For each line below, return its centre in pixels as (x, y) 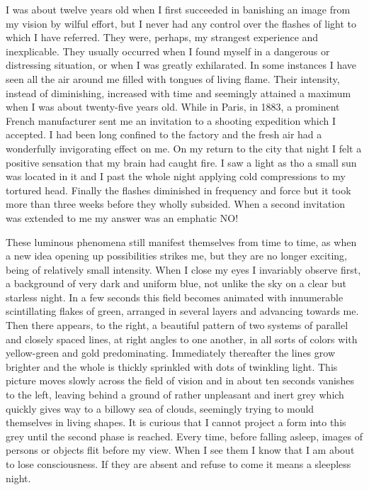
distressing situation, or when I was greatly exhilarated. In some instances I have (181, 65)
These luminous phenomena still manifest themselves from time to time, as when (181, 241)
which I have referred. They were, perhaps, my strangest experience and (162, 37)
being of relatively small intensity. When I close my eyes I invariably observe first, (183, 269)
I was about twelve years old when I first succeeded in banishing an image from (178, 9)
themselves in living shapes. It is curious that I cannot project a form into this (176, 422)
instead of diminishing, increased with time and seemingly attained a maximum (178, 93)
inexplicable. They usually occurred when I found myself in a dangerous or (168, 51)
